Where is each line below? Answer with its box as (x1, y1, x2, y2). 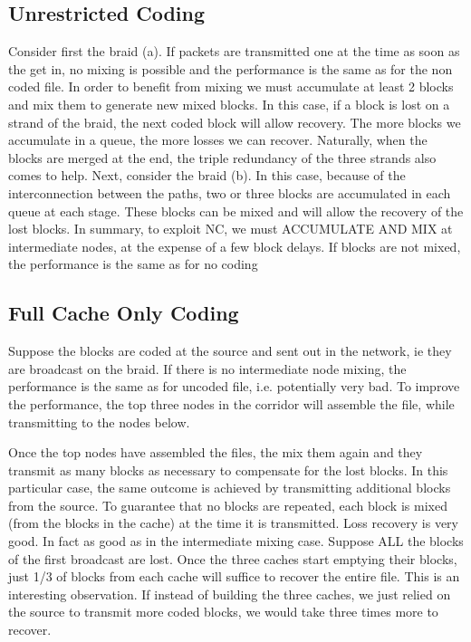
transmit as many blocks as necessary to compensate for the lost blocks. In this (8, 460, 448, 479)
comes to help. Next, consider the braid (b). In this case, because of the (8, 166, 406, 185)
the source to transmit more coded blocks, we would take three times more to (8, 602, 438, 621)
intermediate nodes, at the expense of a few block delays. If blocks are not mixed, (8, 236, 461, 255)
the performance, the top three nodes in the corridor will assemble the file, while (8, 394, 455, 413)
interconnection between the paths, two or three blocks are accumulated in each (8, 183, 451, 202)
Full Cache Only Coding (8, 299, 239, 327)
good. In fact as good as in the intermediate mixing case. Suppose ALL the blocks (8, 532, 464, 551)
